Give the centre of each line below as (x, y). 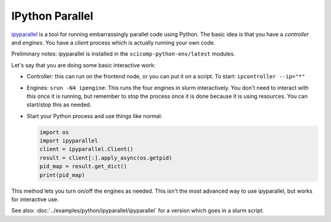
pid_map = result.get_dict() (83, 166)
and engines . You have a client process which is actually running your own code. (113, 42)
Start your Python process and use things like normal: (94, 116)
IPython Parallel (52, 16)
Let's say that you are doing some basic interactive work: (83, 65)
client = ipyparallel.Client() (87, 149)
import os (54, 132)
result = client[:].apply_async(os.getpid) (106, 158)
